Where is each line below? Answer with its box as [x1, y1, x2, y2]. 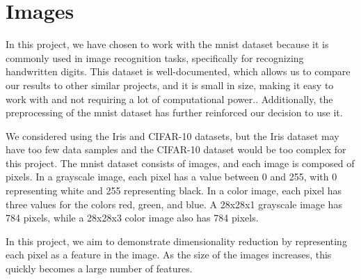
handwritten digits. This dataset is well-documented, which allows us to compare [6, 64, 351, 79]
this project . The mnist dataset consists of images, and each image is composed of [6, 155, 355, 170]
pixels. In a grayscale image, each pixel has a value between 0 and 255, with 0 [6, 169, 337, 184]
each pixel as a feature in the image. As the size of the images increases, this [6, 247, 332, 262]
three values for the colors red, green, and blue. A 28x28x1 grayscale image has [6, 196, 342, 211]
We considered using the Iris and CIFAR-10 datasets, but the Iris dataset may [6, 128, 339, 143]
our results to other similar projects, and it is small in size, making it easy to [6, 77, 334, 92]
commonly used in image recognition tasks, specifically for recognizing [6, 50, 304, 65]
